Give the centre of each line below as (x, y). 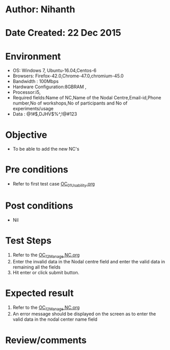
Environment (33, 56)
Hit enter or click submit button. (46, 272)
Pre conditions (37, 170)
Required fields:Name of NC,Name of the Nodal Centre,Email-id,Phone (87, 98)
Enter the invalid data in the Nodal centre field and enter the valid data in (89, 261)
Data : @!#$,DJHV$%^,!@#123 (45, 114)
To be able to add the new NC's (46, 149)
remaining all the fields (37, 267)
